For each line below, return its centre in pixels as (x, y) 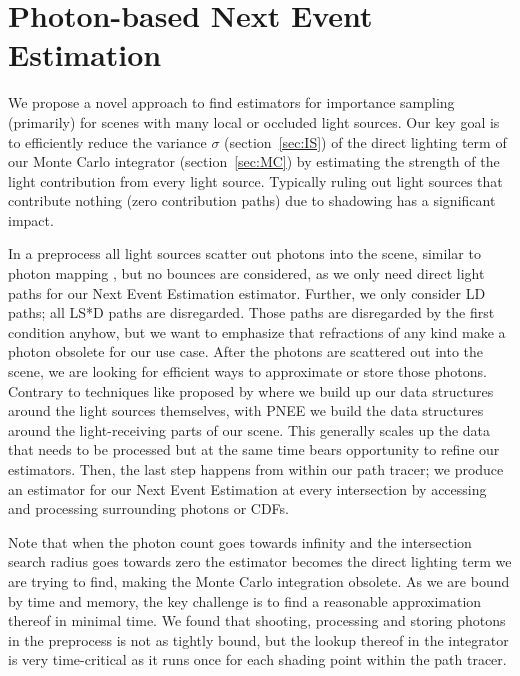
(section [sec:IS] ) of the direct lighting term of (365, 141)
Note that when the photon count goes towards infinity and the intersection (240, 541)
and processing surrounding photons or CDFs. (148, 508)
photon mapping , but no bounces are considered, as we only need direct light (246, 273)
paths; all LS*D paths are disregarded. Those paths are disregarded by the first (251, 312)
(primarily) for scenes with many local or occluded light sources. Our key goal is (254, 121)
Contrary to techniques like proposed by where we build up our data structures (251, 390)
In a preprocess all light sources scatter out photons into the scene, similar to (244, 253)
